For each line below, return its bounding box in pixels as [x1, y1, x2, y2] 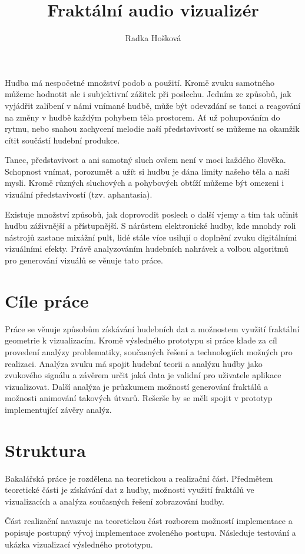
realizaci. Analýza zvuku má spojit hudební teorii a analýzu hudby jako [5, 357, 263, 369]
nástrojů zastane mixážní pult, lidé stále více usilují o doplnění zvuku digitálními [5, 231, 297, 243]
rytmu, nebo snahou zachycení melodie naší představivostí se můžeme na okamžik [5, 122, 300, 135]
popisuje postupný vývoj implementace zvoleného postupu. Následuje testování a [5, 526, 296, 538]
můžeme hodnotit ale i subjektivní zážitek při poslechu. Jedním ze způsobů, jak [5, 88, 291, 100]
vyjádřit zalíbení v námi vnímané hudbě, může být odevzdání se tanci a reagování [5, 99, 301, 111]
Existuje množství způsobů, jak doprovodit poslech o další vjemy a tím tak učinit [5, 208, 299, 220]
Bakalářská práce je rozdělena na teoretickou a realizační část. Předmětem [5, 472, 273, 484]
